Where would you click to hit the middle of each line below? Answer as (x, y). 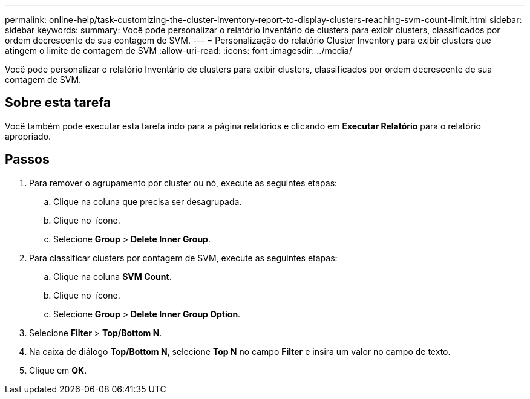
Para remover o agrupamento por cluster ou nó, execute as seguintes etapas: (183, 183)
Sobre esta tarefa (58, 103)
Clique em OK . (58, 370)
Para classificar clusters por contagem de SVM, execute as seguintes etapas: (183, 258)
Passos (27, 160)
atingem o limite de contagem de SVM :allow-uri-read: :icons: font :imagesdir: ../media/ (178, 50)
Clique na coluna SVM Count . (113, 276)
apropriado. (28, 136)
